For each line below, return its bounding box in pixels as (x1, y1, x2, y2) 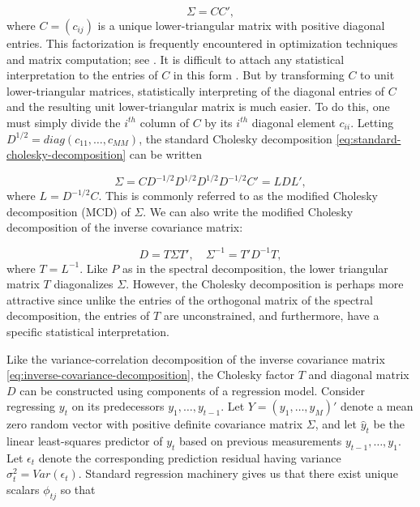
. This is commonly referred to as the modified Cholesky (98, 187, 378, 204)
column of (139, 113, 189, 130)
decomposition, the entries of (6, 307, 150, 324)
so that (60, 481, 96, 498)
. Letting (350, 113, 394, 130)
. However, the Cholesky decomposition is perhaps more (126, 275, 404, 292)
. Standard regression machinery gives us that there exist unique (78, 465, 398, 482)
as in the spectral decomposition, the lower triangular (122, 259, 388, 276)
